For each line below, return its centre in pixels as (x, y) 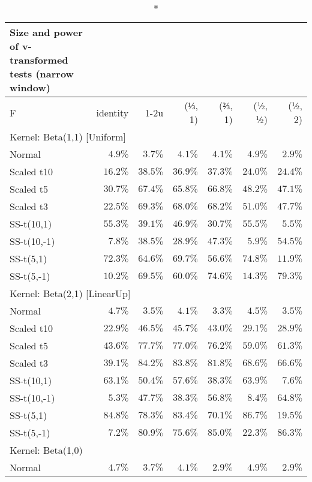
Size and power (46, 32)
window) (30, 87)
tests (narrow (42, 74)
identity (112, 112)
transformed (39, 60)
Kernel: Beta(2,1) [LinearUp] (70, 293)
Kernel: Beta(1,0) (46, 450)
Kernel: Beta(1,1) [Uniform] (68, 137)
